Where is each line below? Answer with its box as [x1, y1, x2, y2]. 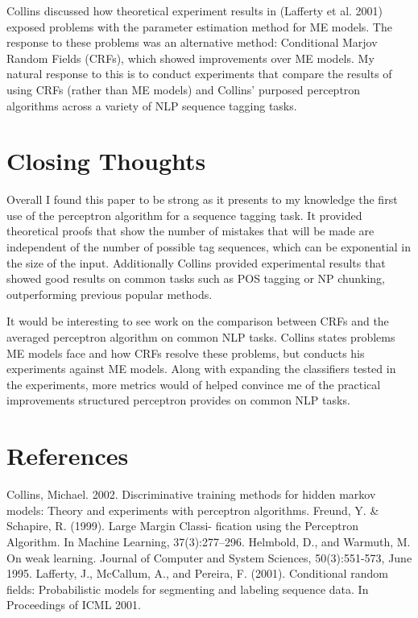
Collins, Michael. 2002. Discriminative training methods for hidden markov [6, 486, 376, 503]
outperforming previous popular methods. [6, 285, 213, 302]
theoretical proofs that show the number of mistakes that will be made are [6, 222, 375, 239]
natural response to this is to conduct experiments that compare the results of [6, 65, 392, 82]
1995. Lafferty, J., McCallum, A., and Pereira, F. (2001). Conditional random [6, 565, 388, 582]
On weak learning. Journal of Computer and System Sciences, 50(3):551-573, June [6, 549, 412, 566]
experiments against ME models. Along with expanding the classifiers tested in [6, 360, 396, 377]
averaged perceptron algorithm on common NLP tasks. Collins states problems [6, 329, 395, 346]
